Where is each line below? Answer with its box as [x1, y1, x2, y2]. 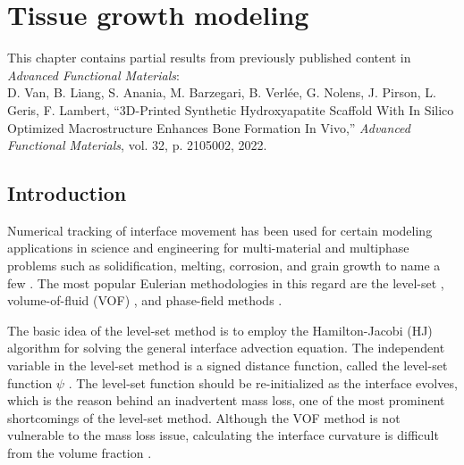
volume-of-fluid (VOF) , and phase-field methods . [7, 291, 283, 310]
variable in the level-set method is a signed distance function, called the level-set [7, 356, 448, 375]
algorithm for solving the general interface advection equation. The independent [7, 338, 445, 357]
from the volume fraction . [7, 444, 152, 462]
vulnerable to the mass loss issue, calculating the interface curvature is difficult [7, 426, 439, 444]
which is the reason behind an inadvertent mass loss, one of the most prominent [7, 391, 445, 410]
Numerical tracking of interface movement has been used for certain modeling [7, 220, 433, 239]
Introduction [7, 179, 127, 207]
